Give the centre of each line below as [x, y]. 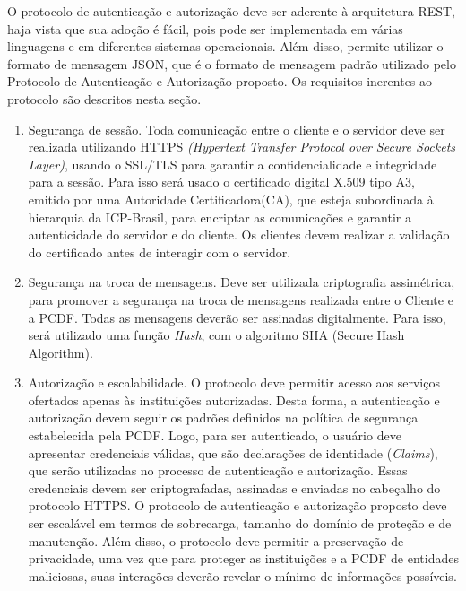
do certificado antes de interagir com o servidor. [160, 252]
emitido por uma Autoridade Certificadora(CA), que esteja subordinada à [231, 199]
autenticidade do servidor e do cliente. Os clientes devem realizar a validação [239, 235]
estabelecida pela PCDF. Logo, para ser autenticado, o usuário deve [215, 435]
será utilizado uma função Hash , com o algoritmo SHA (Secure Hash [216, 335]
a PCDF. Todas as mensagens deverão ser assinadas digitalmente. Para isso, [237, 317]
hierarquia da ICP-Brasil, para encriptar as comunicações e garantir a [220, 217]
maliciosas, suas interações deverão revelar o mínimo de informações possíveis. [242, 575]
